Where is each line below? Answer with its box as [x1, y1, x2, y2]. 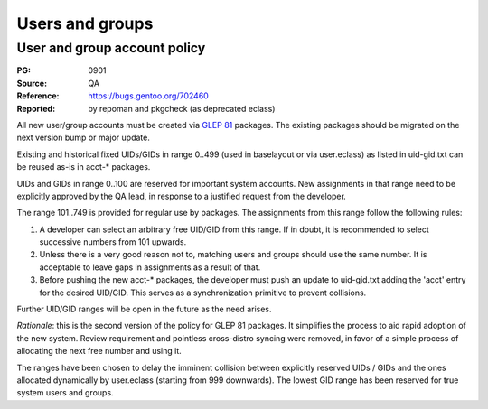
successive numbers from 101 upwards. [39, 237, 187, 247]
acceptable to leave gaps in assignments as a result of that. [39, 262, 261, 273]
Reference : [16, 90, 60, 101]
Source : [16, 78, 48, 88]
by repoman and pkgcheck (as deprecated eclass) [88, 103, 276, 114]
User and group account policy [16, 40, 206, 56]
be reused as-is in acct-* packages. [16, 162, 151, 172]
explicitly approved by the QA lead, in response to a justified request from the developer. [16, 191, 347, 201]
